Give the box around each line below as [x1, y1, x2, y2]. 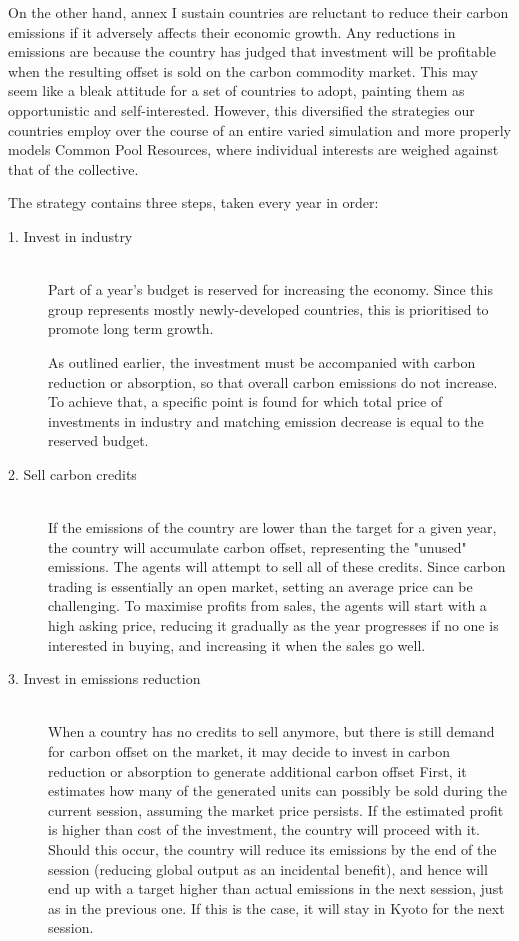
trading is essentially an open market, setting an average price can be [48, 575, 473, 596]
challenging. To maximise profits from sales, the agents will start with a [48, 595, 487, 616]
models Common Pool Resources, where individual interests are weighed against [8, 139, 499, 160]
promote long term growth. [48, 318, 214, 339]
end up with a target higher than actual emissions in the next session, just [48, 878, 504, 899]
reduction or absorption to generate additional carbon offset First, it [48, 760, 467, 781]
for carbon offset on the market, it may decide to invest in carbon [48, 741, 451, 761]
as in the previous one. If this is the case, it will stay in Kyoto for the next [48, 897, 505, 918]
